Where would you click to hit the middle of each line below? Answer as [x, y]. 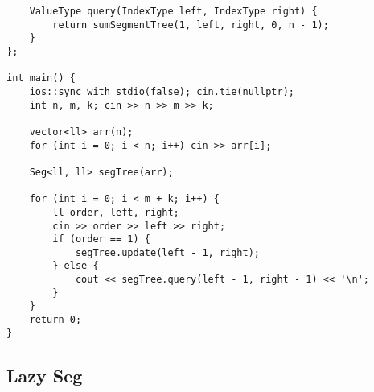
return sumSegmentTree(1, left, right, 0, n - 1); [191, 25]
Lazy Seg [45, 375]
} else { [76, 266]
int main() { [41, 78]
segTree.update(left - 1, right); [167, 252]
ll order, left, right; [116, 212]
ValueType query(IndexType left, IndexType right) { [173, 11]
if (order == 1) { [101, 239]
